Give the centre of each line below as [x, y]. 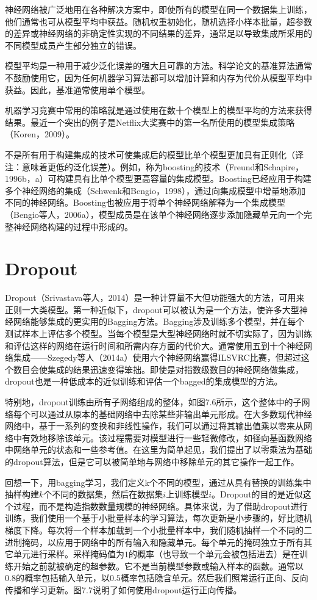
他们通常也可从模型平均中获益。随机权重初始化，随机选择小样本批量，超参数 [158, 21]
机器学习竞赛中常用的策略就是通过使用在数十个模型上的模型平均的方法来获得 [158, 110]
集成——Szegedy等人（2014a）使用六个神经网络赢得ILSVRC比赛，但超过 [157, 357]
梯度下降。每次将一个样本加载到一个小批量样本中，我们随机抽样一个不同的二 [158, 530]
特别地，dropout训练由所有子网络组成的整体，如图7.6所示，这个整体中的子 [153, 401]
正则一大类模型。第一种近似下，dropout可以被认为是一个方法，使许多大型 [152, 309]
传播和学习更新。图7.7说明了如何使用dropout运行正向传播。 [123, 589]
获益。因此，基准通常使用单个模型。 [77, 89]
